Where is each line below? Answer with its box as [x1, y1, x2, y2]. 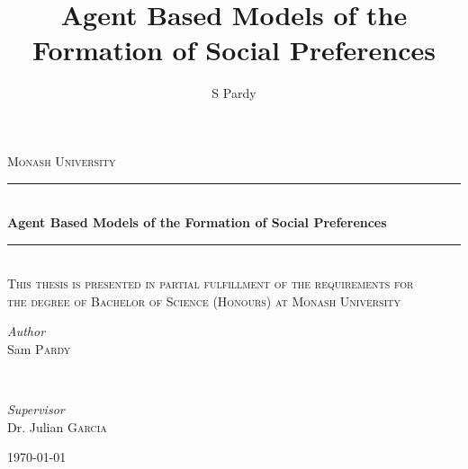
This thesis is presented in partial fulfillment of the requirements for [7, 274, 414, 293]
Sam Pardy [7, 340, 71, 358]
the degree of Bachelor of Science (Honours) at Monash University [7, 291, 401, 310]
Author [7, 322, 46, 341]
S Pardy [211, 84, 256, 102]
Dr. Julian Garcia [7, 417, 107, 436]
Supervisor [7, 400, 65, 419]
